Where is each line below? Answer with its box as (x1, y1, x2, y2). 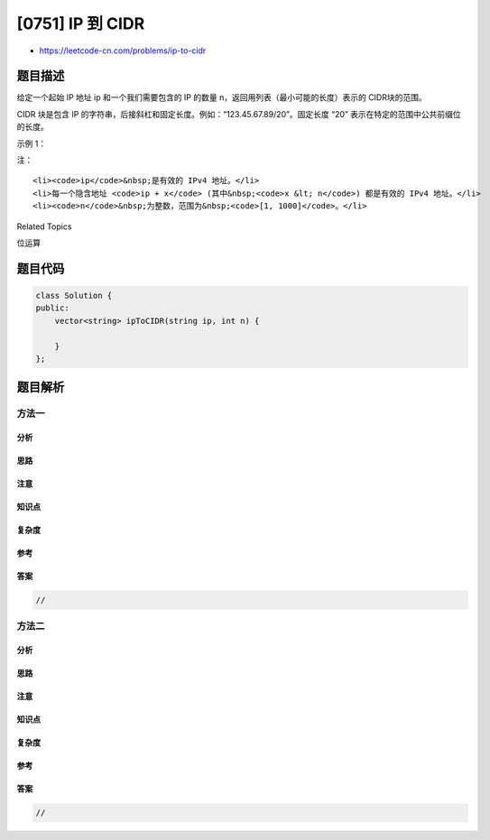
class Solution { (35, 290, 113, 300)
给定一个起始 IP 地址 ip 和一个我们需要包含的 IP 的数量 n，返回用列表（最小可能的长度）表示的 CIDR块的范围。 (16, 92, 428, 103)
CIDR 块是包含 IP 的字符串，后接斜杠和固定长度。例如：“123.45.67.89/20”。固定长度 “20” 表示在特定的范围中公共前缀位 (16, 108, 462, 119)
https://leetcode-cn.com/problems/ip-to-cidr (39, 45, 207, 56)
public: (35, 303, 69, 313)
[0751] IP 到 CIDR (16, 14, 145, 33)
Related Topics (16, 221, 72, 232)
